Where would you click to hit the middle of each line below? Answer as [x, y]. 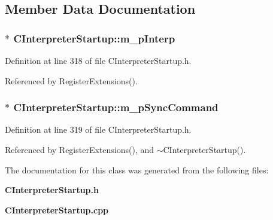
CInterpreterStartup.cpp [57, 210]
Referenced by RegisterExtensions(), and [80, 149]
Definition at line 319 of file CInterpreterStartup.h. [98, 129]
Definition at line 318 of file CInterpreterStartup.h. [98, 60]
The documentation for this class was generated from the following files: [137, 169]
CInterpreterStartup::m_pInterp [94, 38]
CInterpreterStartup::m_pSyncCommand [116, 107]
